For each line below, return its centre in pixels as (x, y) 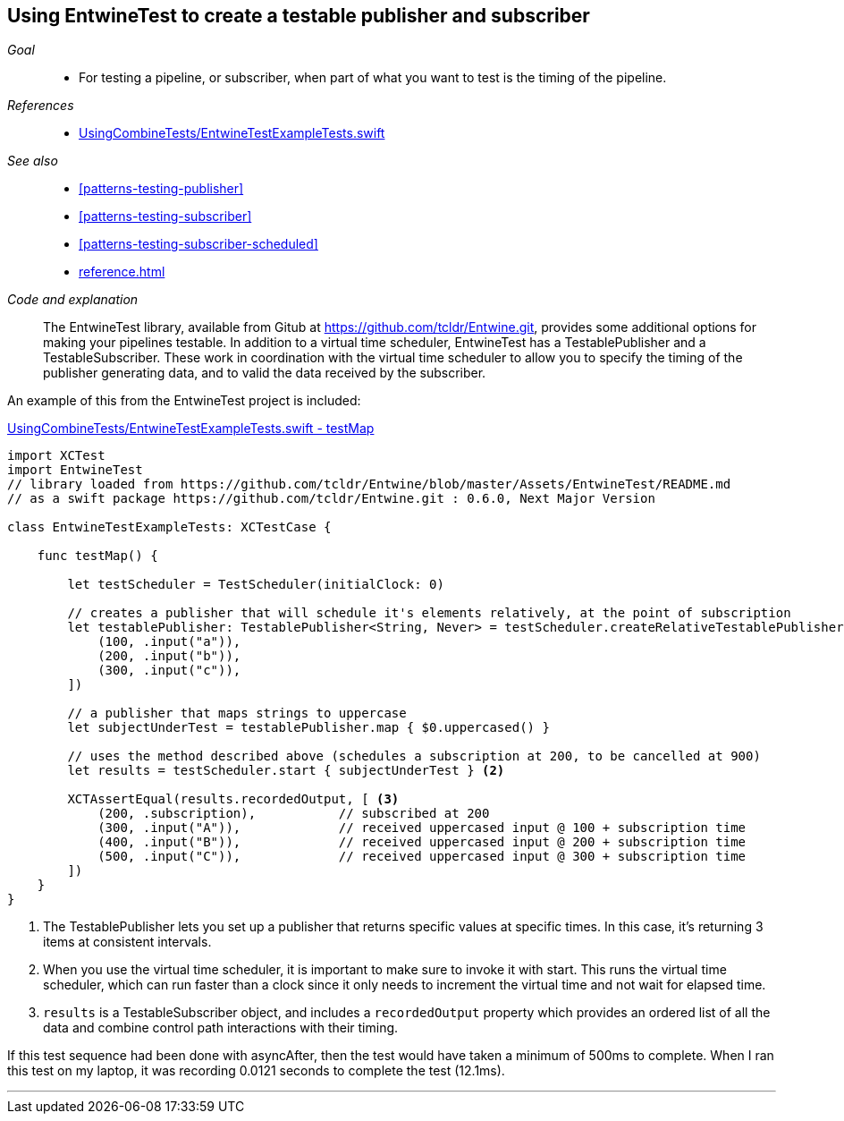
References (41, 106)
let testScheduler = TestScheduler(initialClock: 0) (256, 585)
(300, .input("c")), (169, 671)
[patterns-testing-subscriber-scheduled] (198, 244)
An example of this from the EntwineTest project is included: (184, 401)
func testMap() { (97, 556)
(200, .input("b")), (169, 656)
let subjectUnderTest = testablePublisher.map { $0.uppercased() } (308, 728)
